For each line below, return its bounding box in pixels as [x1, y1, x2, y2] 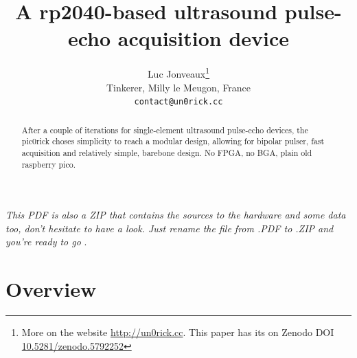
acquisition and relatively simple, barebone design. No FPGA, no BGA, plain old [21, 146, 312, 158]
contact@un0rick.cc [134, 97, 223, 107]
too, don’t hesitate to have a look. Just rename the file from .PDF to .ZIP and [5, 221, 334, 235]
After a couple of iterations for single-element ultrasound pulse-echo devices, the [21, 124, 308, 135]
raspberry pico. [21, 158, 76, 170]
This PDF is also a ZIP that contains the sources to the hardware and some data [5, 208, 346, 222]
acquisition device [117, 24, 290, 52]
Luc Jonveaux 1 [147, 65, 210, 80]
